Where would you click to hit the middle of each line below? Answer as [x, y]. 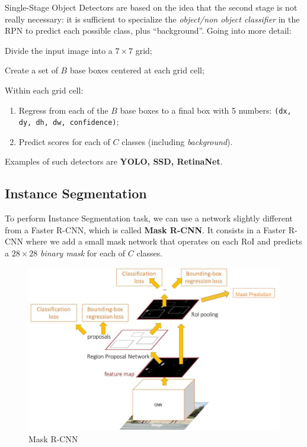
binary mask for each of [83, 253]
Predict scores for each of [64, 141]
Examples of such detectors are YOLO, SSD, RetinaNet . [114, 161]
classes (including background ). [177, 141]
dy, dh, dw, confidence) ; [69, 122]
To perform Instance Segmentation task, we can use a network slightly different [149, 218]
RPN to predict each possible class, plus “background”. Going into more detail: [148, 30]
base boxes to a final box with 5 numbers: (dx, [206, 110]
